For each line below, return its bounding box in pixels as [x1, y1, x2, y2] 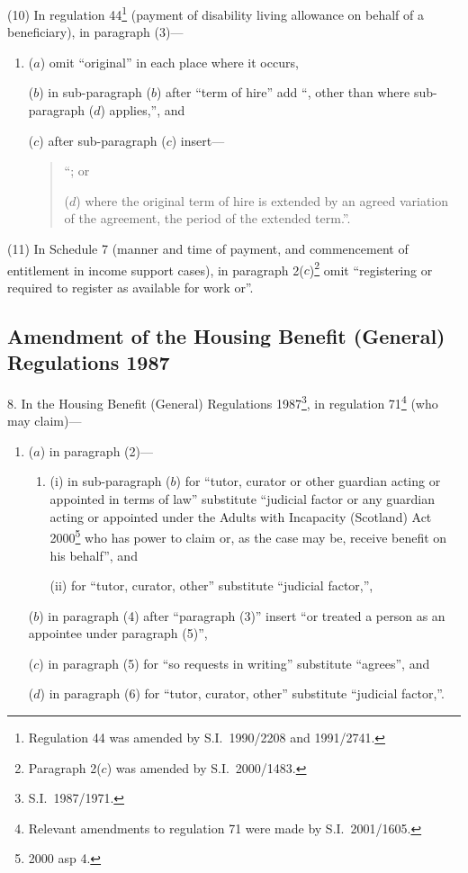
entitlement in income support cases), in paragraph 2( [7, 260, 304, 279]
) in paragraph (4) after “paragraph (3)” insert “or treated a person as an [39, 606, 445, 625]
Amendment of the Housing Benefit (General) [7, 321, 445, 349]
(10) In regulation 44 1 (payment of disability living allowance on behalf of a [7, 3, 424, 23]
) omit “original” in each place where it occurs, [40, 52, 299, 71]
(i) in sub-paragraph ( [49, 472, 171, 490]
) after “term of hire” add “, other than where [156, 83, 410, 102]
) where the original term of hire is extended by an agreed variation [76, 191, 449, 210]
